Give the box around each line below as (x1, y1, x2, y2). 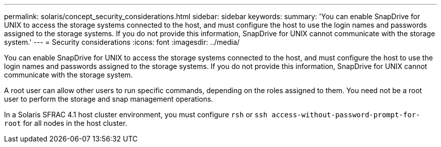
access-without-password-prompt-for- (271, 111, 420, 119)
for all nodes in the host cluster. (23, 119, 127, 127)
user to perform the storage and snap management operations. (4, 95, 213, 103)
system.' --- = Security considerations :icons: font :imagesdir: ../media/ (4, 38, 240, 46)
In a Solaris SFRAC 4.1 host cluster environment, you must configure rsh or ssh (4, 110, 268, 119)
